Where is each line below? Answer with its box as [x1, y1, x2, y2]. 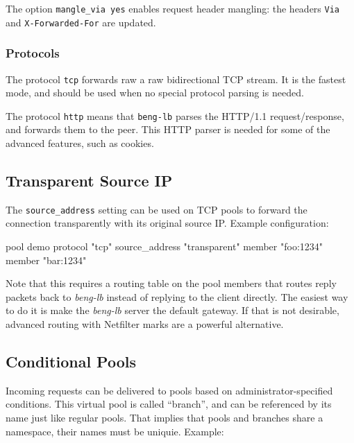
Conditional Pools [6, 351, 137, 372]
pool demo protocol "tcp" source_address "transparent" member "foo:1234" [6, 239, 323, 254]
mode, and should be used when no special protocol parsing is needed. [6, 85, 304, 100]
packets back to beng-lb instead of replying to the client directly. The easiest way [6, 289, 348, 304]
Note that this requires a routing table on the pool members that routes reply [6, 276, 337, 290]
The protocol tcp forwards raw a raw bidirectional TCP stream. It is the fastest [6, 71, 346, 86]
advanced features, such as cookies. [6, 136, 154, 150]
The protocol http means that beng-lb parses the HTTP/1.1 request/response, [6, 108, 344, 123]
